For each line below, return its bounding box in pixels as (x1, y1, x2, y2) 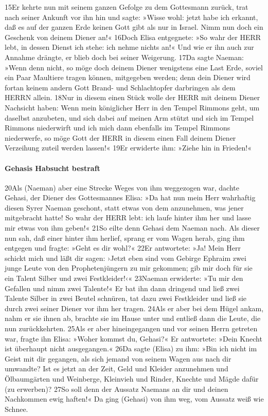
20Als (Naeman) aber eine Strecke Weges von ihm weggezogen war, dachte (5, 182, 239, 193)
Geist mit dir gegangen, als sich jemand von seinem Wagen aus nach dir (5, 353, 231, 364)
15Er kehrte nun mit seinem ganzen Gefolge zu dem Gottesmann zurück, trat (5, 2, 248, 12)
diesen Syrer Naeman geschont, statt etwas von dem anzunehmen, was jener (5, 202, 244, 213)
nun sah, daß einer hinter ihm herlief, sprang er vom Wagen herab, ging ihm (5, 232, 245, 243)
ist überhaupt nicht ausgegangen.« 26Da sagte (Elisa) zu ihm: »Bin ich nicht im (5, 343, 257, 354)
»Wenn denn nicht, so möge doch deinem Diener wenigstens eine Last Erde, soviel (5, 62, 263, 72)
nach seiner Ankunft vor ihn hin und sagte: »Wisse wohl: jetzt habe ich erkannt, (5, 11, 258, 22)
